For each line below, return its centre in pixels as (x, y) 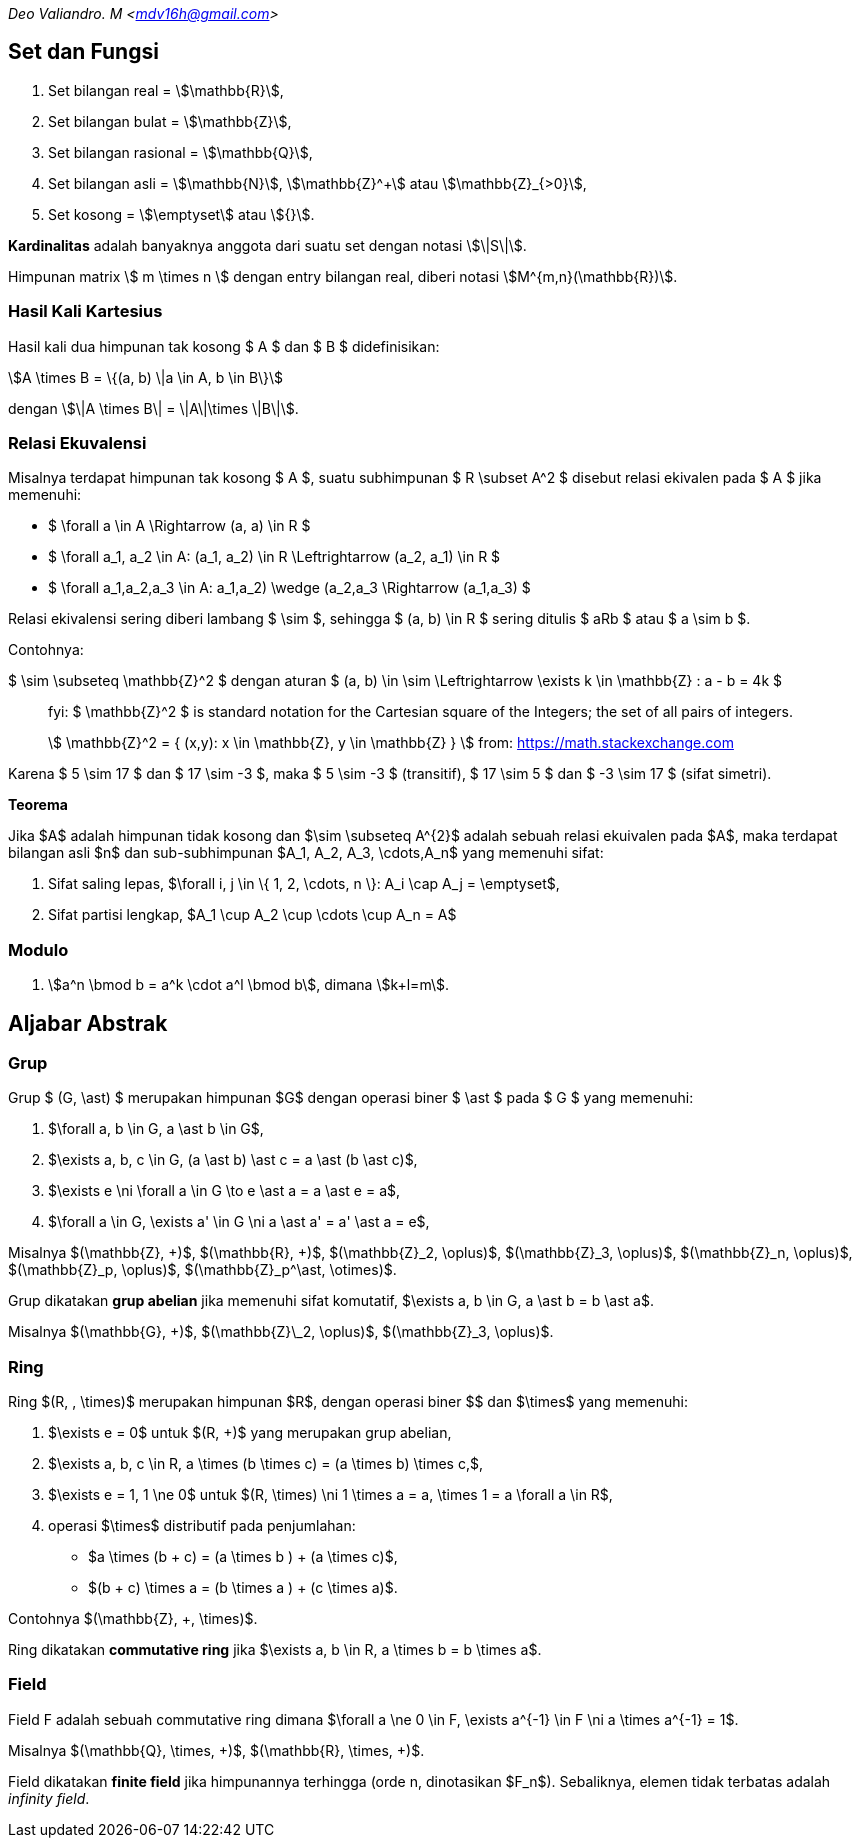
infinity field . (49, 1798)
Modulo (38, 949)
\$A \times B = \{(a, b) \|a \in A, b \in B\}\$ (146, 377)
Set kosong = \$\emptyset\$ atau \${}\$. (181, 214)
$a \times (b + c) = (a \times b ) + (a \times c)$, (243, 1557)
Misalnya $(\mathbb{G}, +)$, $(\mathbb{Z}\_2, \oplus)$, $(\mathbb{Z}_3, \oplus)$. (281, 1332)
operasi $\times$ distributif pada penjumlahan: (202, 1526)
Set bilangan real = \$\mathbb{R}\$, (166, 90)
